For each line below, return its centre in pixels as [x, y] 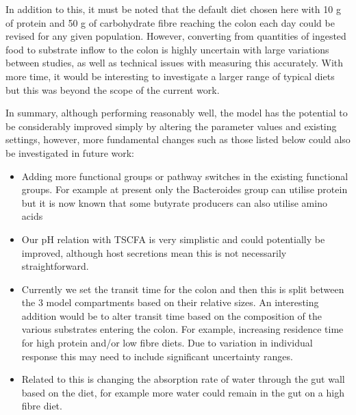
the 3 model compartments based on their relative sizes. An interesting [170, 302]
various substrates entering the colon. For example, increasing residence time [182, 329]
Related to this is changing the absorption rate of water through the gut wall [183, 379]
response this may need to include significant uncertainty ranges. [157, 356]
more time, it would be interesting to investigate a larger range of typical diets [170, 76]
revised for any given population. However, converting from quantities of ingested [176, 36]
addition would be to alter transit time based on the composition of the [172, 315]
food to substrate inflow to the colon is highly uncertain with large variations [167, 49]
